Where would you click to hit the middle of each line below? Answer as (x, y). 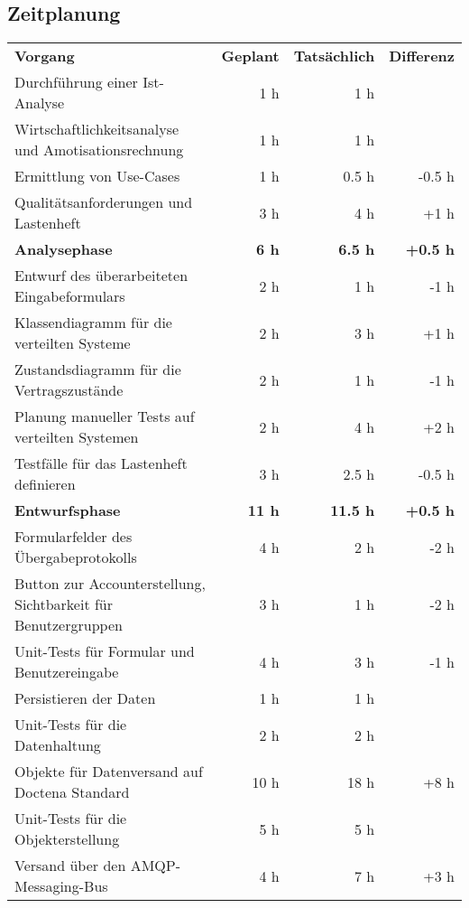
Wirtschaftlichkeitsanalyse (97, 129)
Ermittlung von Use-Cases (97, 176)
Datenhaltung (58, 745)
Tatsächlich (334, 56)
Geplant (250, 56)
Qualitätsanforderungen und (104, 202)
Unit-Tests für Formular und (105, 651)
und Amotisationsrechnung (99, 150)
